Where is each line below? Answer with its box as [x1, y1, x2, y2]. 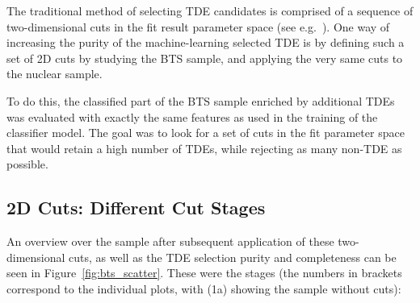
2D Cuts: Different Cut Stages [6, 195, 266, 220]
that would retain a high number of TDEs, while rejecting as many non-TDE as [6, 139, 402, 156]
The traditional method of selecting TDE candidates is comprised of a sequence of [6, 2, 414, 19]
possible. [6, 156, 48, 172]
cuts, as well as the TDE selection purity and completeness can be [69, 248, 397, 265]
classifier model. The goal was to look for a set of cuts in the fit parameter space [6, 124, 405, 141]
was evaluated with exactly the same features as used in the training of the [6, 108, 378, 125]
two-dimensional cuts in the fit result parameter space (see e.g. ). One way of [6, 18, 390, 35]
